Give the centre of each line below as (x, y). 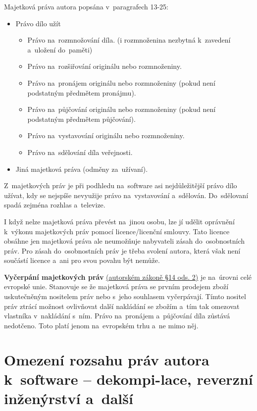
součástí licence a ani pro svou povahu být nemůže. (82, 260)
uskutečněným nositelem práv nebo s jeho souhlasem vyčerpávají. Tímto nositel (125, 296)
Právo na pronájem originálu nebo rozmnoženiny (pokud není (121, 82)
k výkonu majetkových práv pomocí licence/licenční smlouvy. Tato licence (117, 231)
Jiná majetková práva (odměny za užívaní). (82, 169)
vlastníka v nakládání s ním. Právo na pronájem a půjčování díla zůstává (117, 316)
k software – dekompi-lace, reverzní (128, 379)
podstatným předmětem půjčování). (81, 119)
